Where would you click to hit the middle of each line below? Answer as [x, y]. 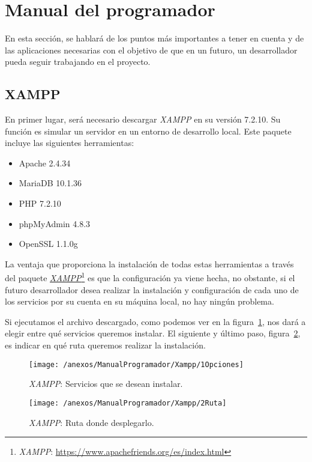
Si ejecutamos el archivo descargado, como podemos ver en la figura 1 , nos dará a [155, 321]
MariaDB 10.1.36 [50, 183]
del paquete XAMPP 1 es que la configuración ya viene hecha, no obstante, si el [150, 277]
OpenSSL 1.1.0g [48, 244]
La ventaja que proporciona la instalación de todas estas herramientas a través [149, 263]
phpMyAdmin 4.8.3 [55, 223]
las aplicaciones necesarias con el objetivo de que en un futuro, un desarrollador [151, 50]
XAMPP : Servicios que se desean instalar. [106, 384]
